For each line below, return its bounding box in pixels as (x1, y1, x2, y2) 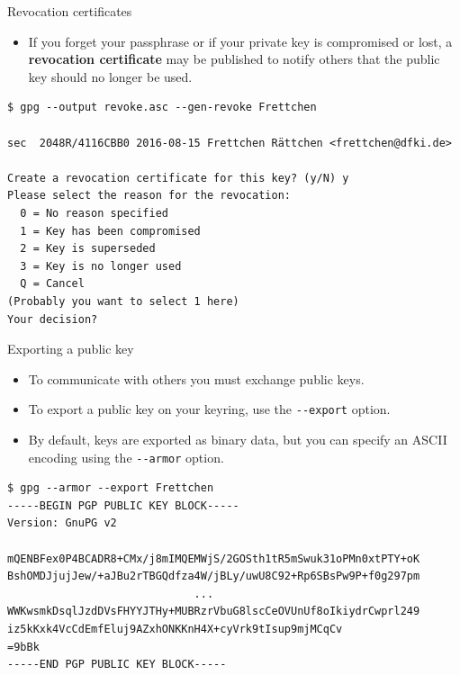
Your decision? (7, 312, 98, 326)
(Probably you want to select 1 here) (7, 294, 239, 308)
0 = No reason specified (20, 206, 168, 220)
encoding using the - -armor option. (28, 447, 224, 466)
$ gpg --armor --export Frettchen (7, 481, 214, 495)
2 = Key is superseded (20, 242, 156, 256)
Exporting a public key (7, 339, 134, 358)
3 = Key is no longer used (20, 259, 182, 273)
